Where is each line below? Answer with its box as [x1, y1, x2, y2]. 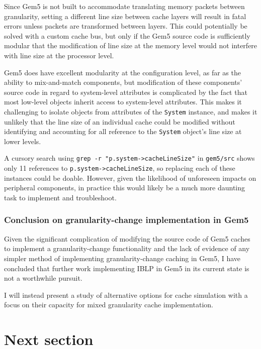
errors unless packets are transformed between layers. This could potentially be [4, 21, 247, 31]
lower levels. [4, 136, 41, 146]
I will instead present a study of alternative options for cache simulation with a [4, 289, 248, 300]
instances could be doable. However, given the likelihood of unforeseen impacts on [4, 172, 256, 183]
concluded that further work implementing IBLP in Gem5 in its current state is [4, 263, 249, 273]
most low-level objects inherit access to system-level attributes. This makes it [4, 96, 242, 107]
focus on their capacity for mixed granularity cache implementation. [4, 299, 213, 310]
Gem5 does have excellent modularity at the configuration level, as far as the [4, 67, 241, 77]
